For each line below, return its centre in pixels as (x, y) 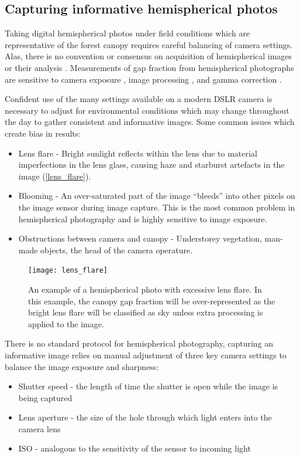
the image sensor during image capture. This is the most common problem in (157, 207)
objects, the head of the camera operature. (117, 250)
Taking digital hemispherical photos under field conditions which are (127, 33)
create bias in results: (43, 133)
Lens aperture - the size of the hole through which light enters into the (145, 417)
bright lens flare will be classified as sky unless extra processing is (146, 312)
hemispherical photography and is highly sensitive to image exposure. (143, 218)
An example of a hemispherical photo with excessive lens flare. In (145, 289)
